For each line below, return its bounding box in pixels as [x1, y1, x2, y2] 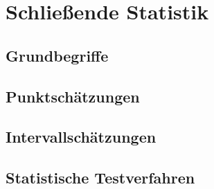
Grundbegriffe [6, 44, 109, 66]
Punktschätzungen [6, 85, 140, 107]
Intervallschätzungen [6, 126, 157, 147]
